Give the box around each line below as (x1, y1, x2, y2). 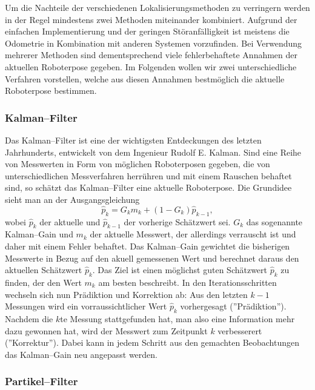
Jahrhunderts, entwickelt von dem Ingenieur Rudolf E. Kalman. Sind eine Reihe (5, 145, 302, 158)
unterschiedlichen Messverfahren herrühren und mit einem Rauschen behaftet (5, 169, 292, 182)
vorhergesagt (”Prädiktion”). (180, 300, 287, 312)
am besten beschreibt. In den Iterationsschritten (98, 276, 277, 288)
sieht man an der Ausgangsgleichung (5, 193, 140, 205)
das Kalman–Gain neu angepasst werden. (5, 348, 157, 360)
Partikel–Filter (5, 374, 78, 389)
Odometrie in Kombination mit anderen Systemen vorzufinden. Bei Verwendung (5, 36, 302, 49)
